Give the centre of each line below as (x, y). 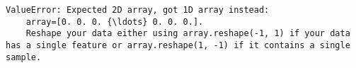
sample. (24, 57)
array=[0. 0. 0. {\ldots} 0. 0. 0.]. (115, 22)
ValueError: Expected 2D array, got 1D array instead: (138, 10)
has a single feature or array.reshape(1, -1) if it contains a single (178, 45)
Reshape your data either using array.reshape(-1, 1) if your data (188, 34)
